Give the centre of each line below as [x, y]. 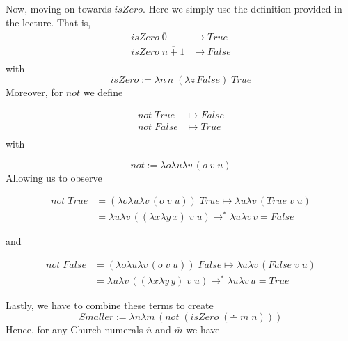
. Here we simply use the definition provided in [243, 8]
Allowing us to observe [54, 177]
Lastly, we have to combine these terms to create [110, 305]
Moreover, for [34, 92]
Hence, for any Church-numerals [74, 329]
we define [103, 92]
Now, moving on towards [58, 8]
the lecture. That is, [48, 22]
